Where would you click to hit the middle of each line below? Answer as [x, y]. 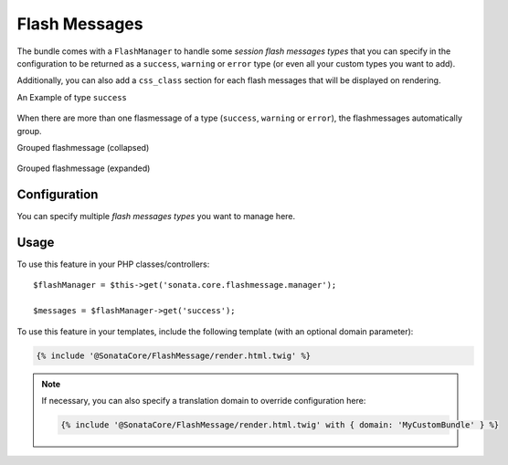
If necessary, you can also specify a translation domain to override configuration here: [204, 401]
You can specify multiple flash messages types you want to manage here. [156, 217]
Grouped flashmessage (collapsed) [83, 147]
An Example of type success [72, 97]
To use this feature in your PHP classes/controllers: [113, 264]
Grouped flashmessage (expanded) [84, 168]
